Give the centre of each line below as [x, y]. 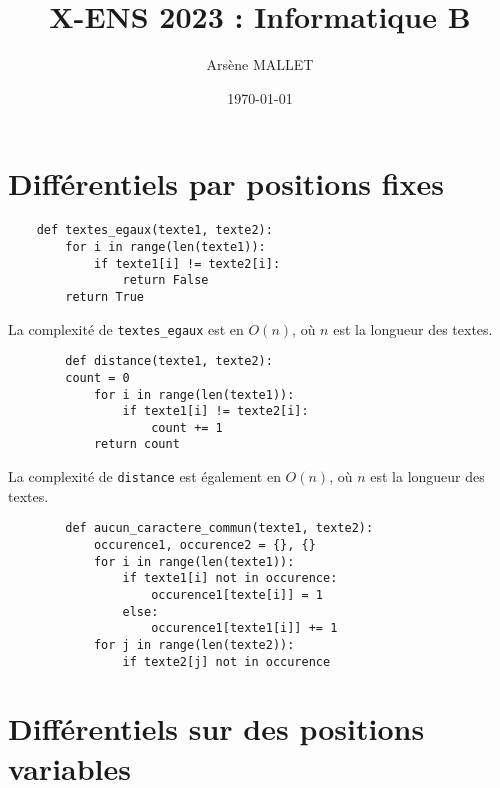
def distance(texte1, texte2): [169, 361]
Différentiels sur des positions [216, 728]
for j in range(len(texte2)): [194, 644]
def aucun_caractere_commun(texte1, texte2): [219, 528]
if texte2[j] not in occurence [226, 661]
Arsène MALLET [260, 64]
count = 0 [97, 377]
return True [105, 296]
